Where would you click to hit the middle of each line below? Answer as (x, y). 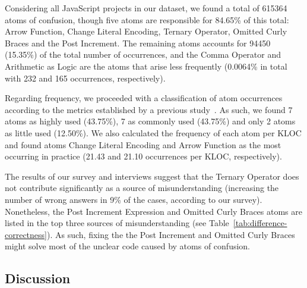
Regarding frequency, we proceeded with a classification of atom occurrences (144, 98)
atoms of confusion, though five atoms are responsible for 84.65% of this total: (147, 19)
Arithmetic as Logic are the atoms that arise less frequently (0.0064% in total (146, 66)
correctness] (26, 234)
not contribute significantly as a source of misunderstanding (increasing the (142, 188)
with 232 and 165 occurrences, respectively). (85, 78)
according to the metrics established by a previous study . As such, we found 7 (149, 109)
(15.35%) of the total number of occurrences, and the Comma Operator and (143, 54)
